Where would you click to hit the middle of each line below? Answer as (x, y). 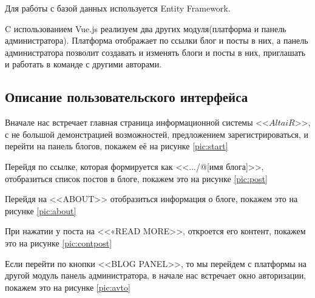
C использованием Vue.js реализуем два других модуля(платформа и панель (146, 28)
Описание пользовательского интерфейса (127, 97)
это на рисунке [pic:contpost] (59, 242)
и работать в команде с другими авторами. (83, 64)
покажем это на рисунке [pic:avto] (68, 287)
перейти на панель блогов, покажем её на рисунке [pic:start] (117, 146)
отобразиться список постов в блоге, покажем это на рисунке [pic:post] (136, 178)
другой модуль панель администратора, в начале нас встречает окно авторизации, (156, 275)
